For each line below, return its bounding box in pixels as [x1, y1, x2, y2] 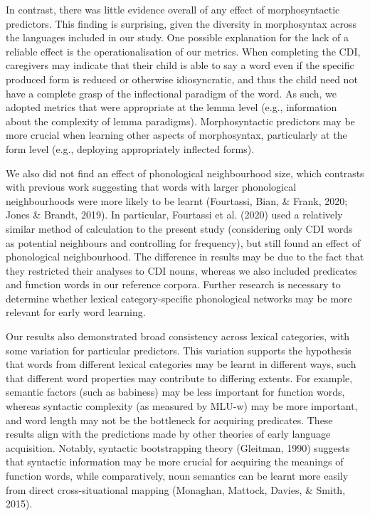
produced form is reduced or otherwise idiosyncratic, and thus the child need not [6, 71, 358, 86]
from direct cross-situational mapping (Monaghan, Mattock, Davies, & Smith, [6, 482, 346, 497]
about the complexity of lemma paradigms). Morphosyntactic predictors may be [6, 113, 355, 128]
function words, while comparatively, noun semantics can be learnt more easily [6, 468, 349, 483]
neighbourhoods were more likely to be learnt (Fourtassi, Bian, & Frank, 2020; [6, 193, 348, 208]
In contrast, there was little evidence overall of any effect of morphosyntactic [6, 2, 340, 16]
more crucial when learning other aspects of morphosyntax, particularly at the [6, 127, 347, 142]
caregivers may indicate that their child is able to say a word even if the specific [6, 58, 354, 73]
